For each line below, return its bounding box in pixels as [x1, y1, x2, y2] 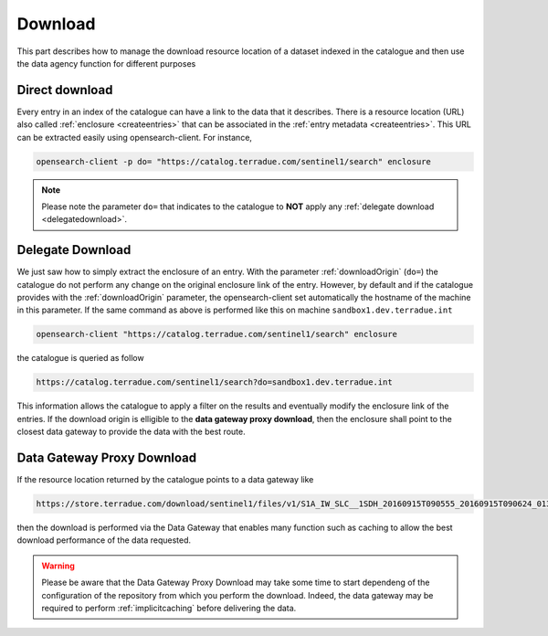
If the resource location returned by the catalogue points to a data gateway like [16, 474, 314, 485]
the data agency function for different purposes [16, 58, 196, 69]
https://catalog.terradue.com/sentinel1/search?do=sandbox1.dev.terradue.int [36, 377, 393, 387]
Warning [41, 560, 75, 571]
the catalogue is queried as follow [16, 353, 145, 364]
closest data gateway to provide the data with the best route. [16, 426, 246, 438]
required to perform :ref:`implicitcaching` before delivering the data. [41, 603, 297, 613]
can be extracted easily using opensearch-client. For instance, [16, 132, 253, 143]
